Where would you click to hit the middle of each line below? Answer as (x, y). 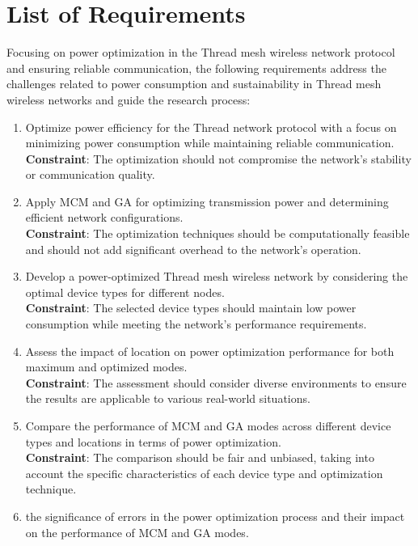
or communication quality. (90, 174)
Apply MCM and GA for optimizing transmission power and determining (207, 201)
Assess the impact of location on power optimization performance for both (210, 351)
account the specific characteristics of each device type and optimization (204, 473)
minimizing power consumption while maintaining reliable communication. (210, 143)
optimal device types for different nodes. (125, 292)
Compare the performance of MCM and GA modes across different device (208, 425)
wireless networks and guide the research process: (129, 99)
